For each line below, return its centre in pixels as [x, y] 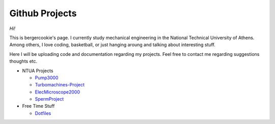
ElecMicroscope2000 [57, 92]
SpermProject [49, 99]
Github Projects [43, 13]
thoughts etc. [23, 61]
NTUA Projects [38, 71]
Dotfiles [43, 113]
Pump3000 [47, 77]
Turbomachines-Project [60, 85]
